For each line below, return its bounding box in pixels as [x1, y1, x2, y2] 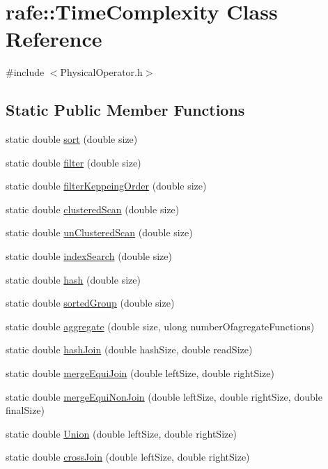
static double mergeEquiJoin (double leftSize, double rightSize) [6, 366, 274, 380]
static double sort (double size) [6, 132, 138, 146]
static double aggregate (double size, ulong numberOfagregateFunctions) [6, 318, 315, 333]
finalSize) [6, 403, 45, 417]
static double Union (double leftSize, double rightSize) [6, 426, 237, 440]
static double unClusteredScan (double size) [6, 225, 193, 240]
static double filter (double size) [6, 155, 141, 169]
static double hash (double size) [6, 272, 141, 286]
